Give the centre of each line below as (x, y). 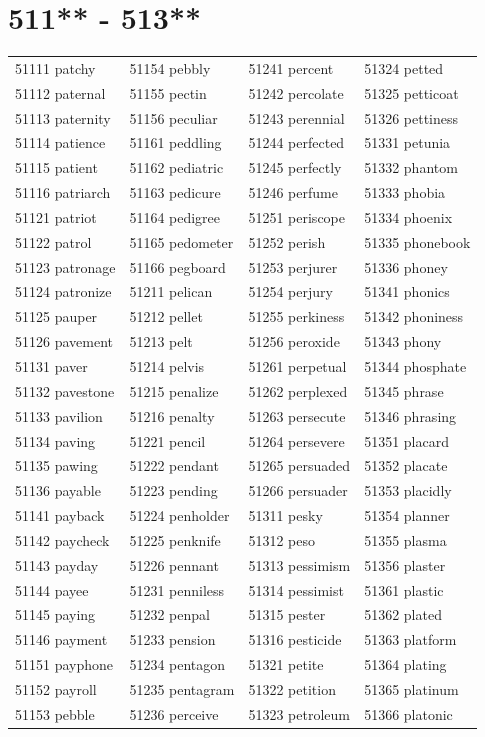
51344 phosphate (415, 366)
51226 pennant (174, 564)
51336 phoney (406, 266)
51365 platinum (411, 688)
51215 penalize (174, 390)
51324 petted (404, 67)
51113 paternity (63, 117)
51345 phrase (404, 390)
